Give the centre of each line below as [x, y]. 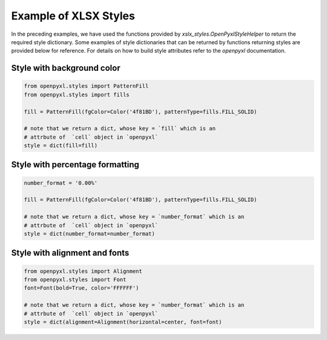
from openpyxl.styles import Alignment [83, 271]
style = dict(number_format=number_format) [90, 234]
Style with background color [66, 68]
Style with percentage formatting [75, 165]
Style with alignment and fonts [70, 253]
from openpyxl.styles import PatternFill [86, 86]
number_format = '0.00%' [61, 183]
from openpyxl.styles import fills [77, 95]
